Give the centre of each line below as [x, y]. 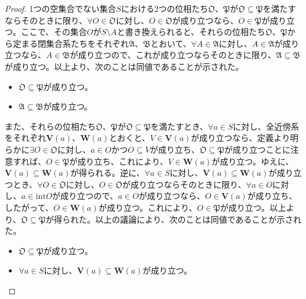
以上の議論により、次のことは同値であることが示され [198, 219]
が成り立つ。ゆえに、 [253, 161]
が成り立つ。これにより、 [148, 207]
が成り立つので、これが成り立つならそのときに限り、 [173, 55]
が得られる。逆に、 [108, 173]
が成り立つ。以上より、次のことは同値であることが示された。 [124, 66]
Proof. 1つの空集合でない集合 [61, 8]
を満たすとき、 [179, 126]
